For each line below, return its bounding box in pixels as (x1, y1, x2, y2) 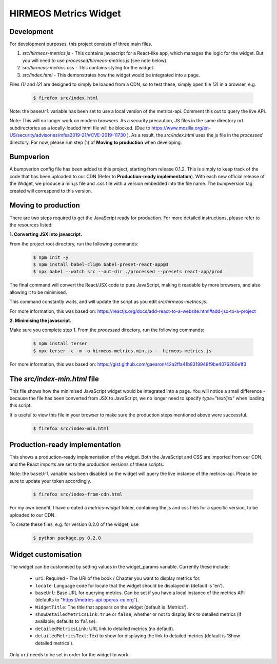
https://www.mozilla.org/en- (151, 125, 211, 131)
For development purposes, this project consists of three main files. (9, 41, 152, 47)
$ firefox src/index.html (33, 95, 98, 101)
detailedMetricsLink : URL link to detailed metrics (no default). (35, 625, 174, 632)
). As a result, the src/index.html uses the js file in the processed (127, 132, 263, 138)
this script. (9, 402, 32, 408)
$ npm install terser (33, 340, 88, 347)
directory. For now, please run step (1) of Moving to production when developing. (9, 139, 182, 145)
